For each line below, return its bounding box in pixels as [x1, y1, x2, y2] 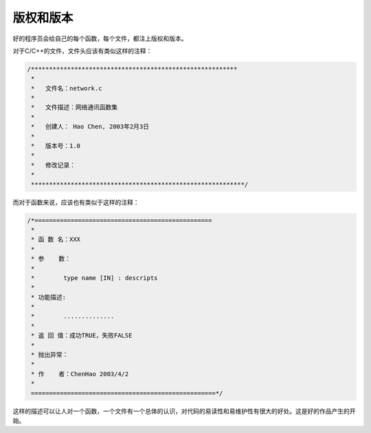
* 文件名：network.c [31, 84, 102, 92]
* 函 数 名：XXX [31, 235, 81, 244]
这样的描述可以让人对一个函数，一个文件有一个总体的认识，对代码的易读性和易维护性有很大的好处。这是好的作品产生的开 [12, 407, 356, 415]
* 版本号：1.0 [31, 142, 81, 150]
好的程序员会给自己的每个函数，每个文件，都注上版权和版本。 [12, 34, 188, 43]
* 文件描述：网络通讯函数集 [31, 104, 118, 111]
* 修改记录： [31, 161, 76, 169]
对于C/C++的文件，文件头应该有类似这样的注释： [12, 47, 153, 55]
